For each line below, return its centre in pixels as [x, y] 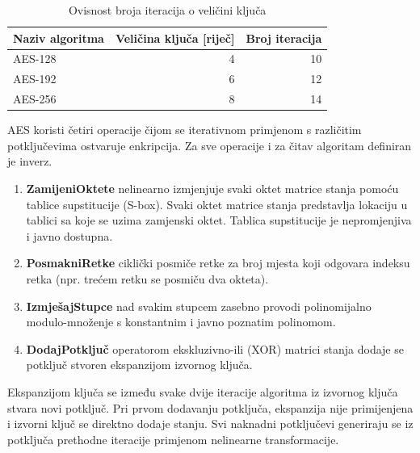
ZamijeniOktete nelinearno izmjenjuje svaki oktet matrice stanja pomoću [212, 188]
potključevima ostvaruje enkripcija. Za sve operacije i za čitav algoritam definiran [210, 145]
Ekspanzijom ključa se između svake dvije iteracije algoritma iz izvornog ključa [203, 391]
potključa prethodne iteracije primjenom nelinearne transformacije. [173, 439]
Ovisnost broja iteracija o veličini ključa [167, 10]
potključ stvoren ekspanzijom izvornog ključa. [139, 365]
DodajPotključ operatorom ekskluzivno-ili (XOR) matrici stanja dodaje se [215, 348]
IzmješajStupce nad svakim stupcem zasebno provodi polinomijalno [199, 306]
